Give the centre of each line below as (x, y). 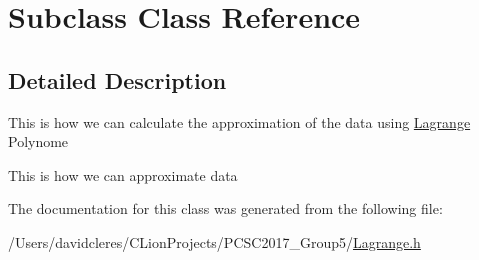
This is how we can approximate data (123, 174)
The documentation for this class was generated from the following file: (225, 208)
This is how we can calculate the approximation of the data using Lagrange (239, 121)
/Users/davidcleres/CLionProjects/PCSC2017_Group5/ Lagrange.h (214, 241)
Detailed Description (117, 79)
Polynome (38, 141)
